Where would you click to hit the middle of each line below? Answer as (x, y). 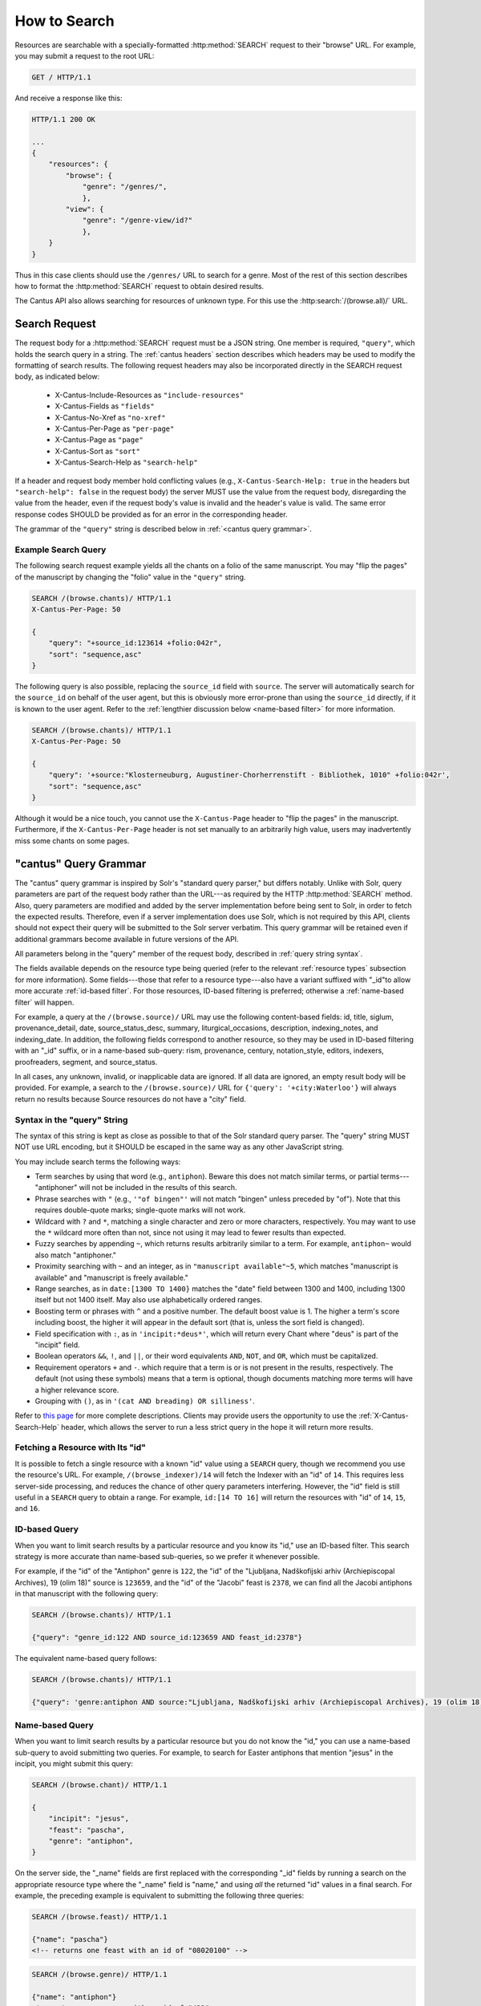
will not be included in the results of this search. (158, 1188)
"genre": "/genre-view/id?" (137, 220)
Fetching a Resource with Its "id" (80, 1448)
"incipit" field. (57, 1345)
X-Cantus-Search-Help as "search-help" (126, 462)
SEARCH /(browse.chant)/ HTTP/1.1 (99, 1785)
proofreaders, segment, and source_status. (86, 1062)
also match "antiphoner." (75, 1255)
